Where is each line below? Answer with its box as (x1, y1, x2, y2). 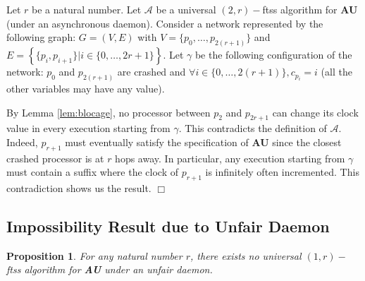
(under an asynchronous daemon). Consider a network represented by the (6, 16, 323, 30)
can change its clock (272, 104, 359, 119)
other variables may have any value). (6, 80, 165, 95)
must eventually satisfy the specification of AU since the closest (65, 134, 342, 149)
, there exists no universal (190, 248, 302, 263)
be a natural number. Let (32, 2, 142, 16)
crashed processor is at (6, 150, 104, 165)
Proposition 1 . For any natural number (6, 248, 182, 263)
